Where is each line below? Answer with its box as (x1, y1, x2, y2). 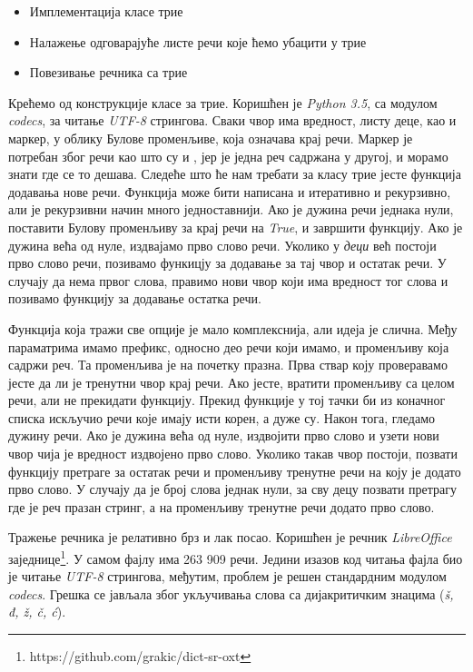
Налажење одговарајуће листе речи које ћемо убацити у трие (29, 32, 367, 51)
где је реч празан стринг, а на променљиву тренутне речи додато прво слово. (8, 497, 435, 516)
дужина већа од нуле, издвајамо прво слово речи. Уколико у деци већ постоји (8, 235, 437, 254)
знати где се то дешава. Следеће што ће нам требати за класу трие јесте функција (8, 164, 461, 183)
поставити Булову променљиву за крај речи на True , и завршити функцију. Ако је (8, 217, 463, 236)
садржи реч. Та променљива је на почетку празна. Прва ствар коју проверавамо (8, 355, 448, 374)
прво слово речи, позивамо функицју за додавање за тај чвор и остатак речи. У (8, 253, 447, 272)
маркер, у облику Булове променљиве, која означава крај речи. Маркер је (8, 128, 413, 147)
